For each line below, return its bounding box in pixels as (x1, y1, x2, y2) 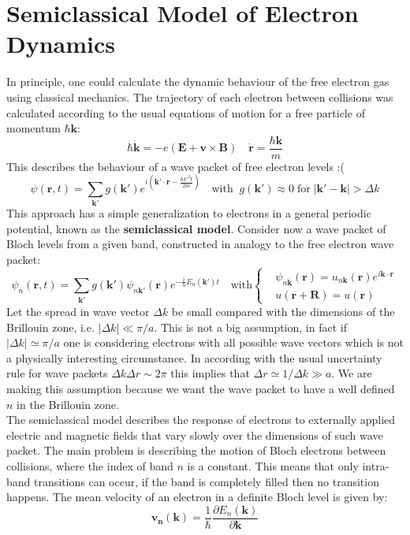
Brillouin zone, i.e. (6, 318, 95, 335)
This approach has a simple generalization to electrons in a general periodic (6, 205, 371, 221)
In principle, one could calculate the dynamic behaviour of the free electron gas (6, 73, 389, 90)
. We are (331, 365, 372, 381)
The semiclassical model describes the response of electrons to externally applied (6, 411, 396, 428)
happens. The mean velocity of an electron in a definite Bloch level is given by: (6, 489, 388, 505)
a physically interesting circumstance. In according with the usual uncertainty (6, 349, 382, 366)
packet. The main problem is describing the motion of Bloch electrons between (6, 442, 386, 459)
